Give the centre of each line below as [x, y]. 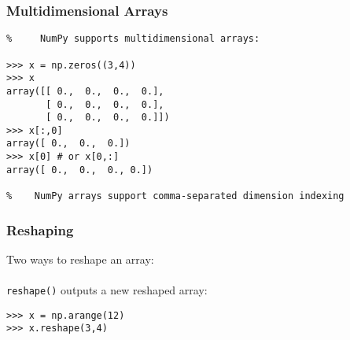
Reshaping [40, 229]
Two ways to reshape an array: [80, 259]
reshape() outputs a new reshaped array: [107, 290]
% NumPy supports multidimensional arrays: [133, 39]
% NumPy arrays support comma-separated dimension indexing [175, 196]
